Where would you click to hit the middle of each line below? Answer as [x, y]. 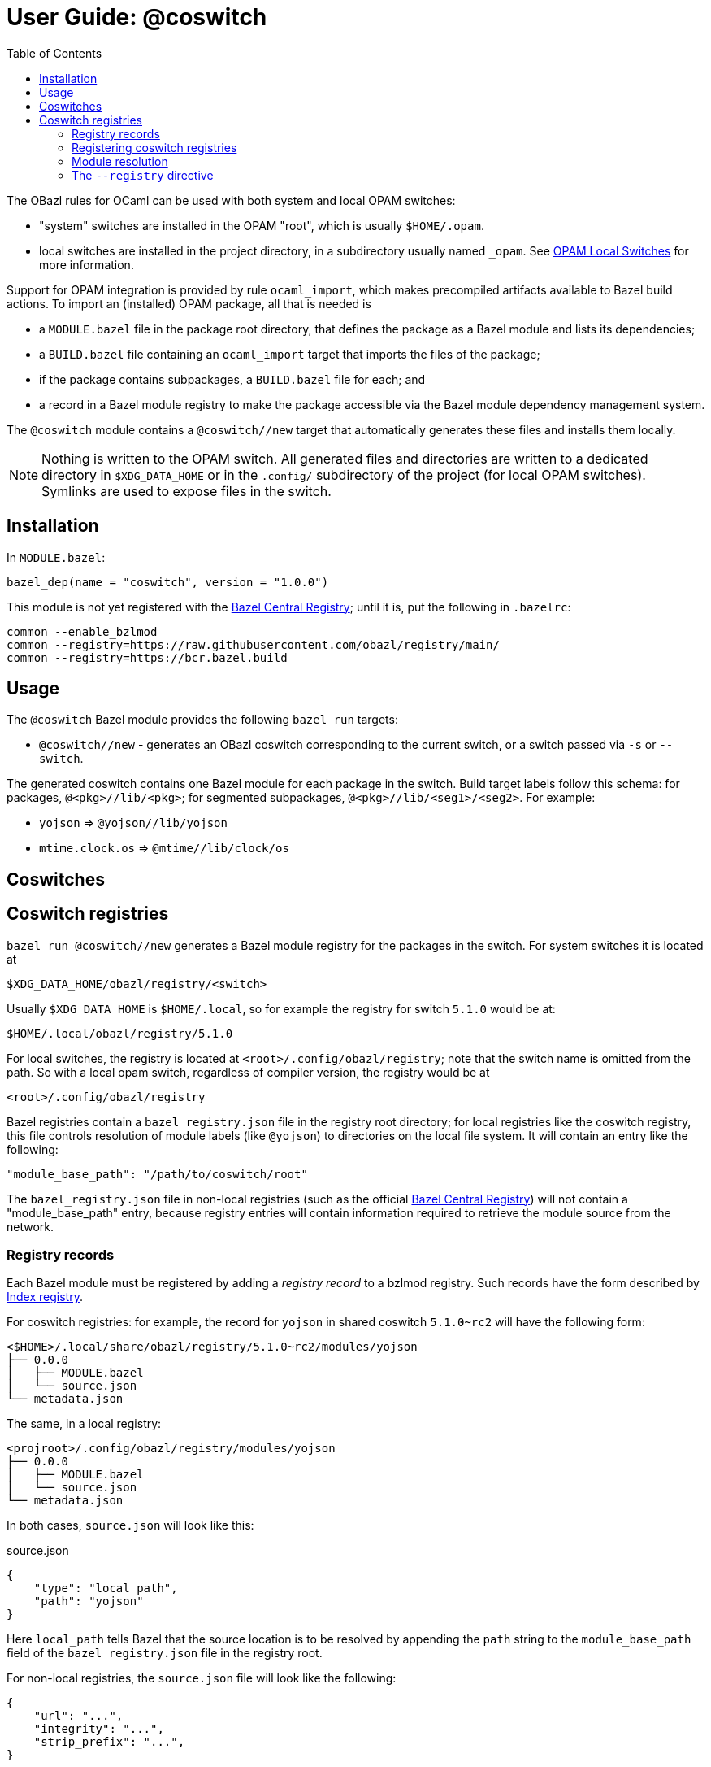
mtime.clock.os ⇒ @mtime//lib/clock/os [164, 848]
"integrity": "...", [99, 1729]
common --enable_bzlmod [82, 631]
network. [30, 1226]
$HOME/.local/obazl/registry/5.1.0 [120, 1033]
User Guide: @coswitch [137, 17]
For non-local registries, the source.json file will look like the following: [202, 1678]
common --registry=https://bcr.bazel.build [147, 657]
